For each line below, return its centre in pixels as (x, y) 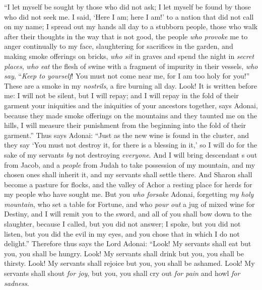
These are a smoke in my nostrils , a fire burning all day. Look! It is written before (131, 85)
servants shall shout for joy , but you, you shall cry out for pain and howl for (122, 273)
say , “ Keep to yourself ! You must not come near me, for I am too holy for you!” (127, 76)
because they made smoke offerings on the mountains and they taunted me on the (130, 115)
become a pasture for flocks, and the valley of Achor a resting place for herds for (128, 184)
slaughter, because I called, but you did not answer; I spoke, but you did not (122, 224)
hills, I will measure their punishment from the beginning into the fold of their (125, 125)
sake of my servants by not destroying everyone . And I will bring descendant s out (131, 154)
